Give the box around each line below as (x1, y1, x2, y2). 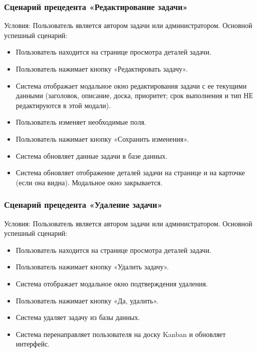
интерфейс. (16, 338, 50, 349)
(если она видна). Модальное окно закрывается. (16, 177, 163, 187)
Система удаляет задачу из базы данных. (16, 312, 140, 322)
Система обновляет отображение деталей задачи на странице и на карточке (16, 167, 245, 178)
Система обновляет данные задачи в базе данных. (16, 150, 168, 161)
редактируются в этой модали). (16, 100, 111, 110)
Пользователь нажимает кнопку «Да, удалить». (16, 295, 159, 305)
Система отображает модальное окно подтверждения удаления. (16, 278, 208, 288)
